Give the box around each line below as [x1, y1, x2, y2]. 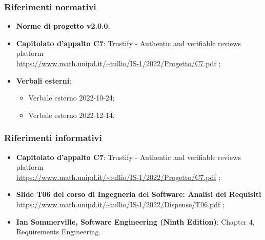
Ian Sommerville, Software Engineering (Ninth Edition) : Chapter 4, [16, 216, 255, 227]
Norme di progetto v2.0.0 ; [16, 21, 110, 31]
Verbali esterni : [16, 75, 72, 86]
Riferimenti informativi [4, 131, 102, 144]
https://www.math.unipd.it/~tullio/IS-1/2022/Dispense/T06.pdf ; [16, 198, 225, 209]
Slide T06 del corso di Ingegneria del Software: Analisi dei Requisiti [16, 189, 261, 199]
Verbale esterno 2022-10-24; [28, 92, 115, 103]
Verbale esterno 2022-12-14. [28, 109, 115, 120]
